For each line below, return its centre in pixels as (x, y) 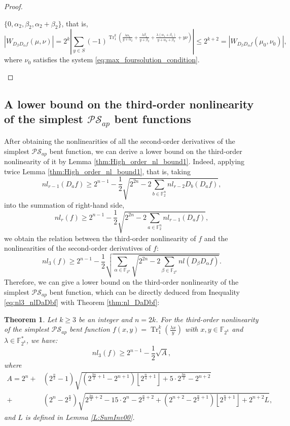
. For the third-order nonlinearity (207, 319)
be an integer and (105, 319)
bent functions (153, 119)
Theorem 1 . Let (31, 319)
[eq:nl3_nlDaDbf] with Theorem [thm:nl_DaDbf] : (82, 302)
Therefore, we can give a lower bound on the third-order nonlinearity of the (121, 281)
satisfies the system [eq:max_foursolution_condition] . (116, 60)
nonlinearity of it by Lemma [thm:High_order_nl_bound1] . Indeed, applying (124, 161)
